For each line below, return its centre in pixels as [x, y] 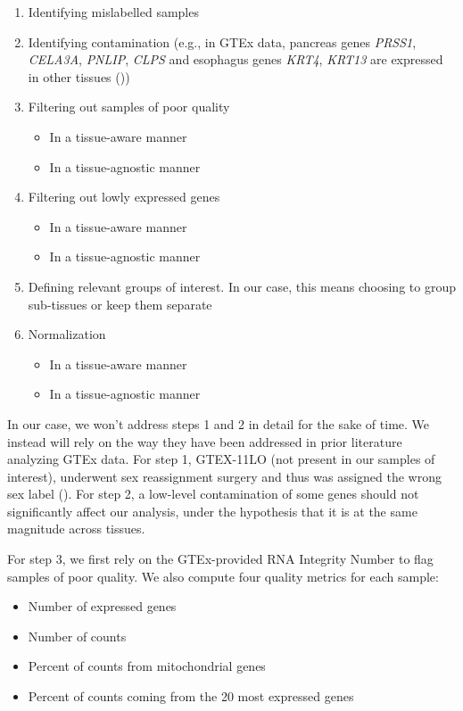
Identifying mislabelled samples [113, 12]
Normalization [67, 334]
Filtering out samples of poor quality [129, 107]
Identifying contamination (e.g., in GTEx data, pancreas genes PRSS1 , [222, 41]
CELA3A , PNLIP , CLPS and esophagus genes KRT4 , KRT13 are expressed [236, 59]
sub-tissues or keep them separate [120, 304]
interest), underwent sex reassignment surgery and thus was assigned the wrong [225, 476]
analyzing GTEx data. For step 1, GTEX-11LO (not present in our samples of [221, 459]
